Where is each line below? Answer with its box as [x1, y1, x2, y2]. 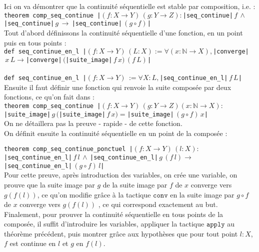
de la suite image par [102, 179, 167, 189]
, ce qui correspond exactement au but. [98, 199, 218, 209]
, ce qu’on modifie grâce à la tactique [37, 189, 151, 199]
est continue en [9, 238, 56, 248]
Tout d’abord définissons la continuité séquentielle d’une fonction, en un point [4, 27, 243, 37]
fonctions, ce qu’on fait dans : [4, 91, 95, 102]
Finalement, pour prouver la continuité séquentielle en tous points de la [4, 208, 223, 219]
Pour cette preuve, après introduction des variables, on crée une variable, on [4, 169, 237, 180]
